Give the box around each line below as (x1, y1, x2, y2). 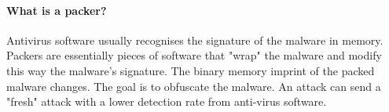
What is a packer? (6, 2, 107, 18)
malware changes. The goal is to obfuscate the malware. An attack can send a (6, 78, 381, 94)
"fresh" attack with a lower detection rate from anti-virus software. (6, 93, 327, 110)
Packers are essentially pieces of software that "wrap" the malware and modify (6, 47, 382, 63)
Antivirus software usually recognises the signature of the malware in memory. (6, 31, 383, 48)
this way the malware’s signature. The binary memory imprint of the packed (6, 62, 375, 78)
